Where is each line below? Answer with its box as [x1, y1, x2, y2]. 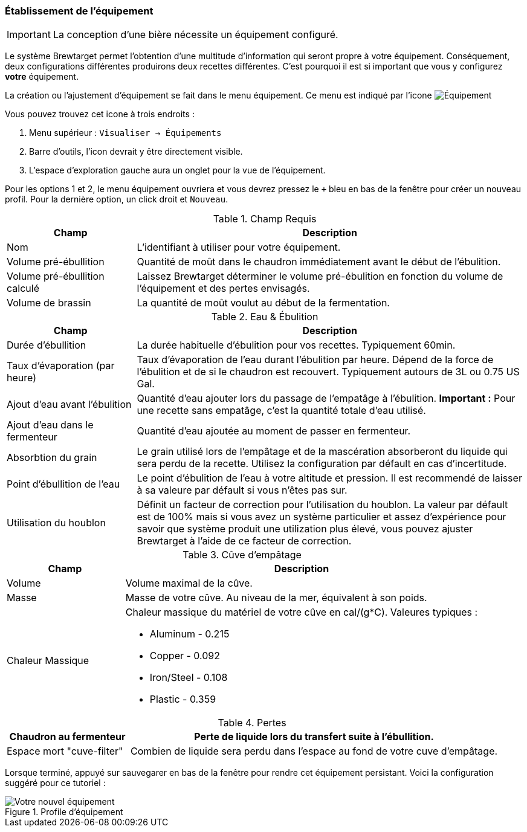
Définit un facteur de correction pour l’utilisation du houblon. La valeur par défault [137, 498, 508, 511]
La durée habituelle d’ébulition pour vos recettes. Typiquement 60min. [137, 339, 456, 352]
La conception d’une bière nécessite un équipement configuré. [53, 28, 338, 41]
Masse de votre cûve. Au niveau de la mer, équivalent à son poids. [125, 592, 427, 604]
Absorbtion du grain [7, 451, 97, 464]
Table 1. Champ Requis [213, 213, 317, 225]
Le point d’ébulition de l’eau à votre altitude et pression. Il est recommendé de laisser [137, 472, 522, 485]
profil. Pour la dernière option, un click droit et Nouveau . [5, 194, 228, 205]
